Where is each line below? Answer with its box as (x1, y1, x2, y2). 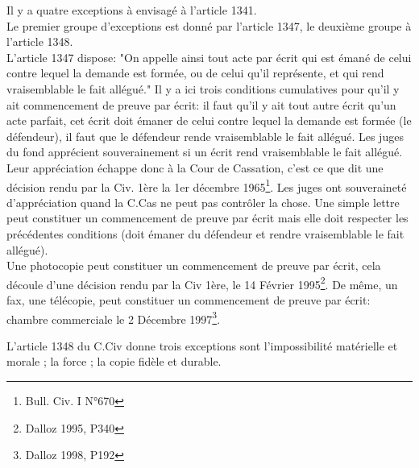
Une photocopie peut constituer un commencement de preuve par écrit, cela (6, 257, 381, 274)
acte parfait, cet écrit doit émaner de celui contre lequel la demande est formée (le (6, 112, 412, 129)
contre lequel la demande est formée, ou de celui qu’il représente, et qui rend (6, 64, 384, 81)
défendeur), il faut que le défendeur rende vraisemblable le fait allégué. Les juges (6, 127, 404, 144)
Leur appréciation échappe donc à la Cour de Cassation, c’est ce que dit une (6, 159, 384, 176)
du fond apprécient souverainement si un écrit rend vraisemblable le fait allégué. (6, 143, 403, 160)
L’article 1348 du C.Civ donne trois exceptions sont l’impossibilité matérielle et (6, 337, 398, 354)
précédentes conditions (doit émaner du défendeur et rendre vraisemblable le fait (6, 225, 404, 242)
